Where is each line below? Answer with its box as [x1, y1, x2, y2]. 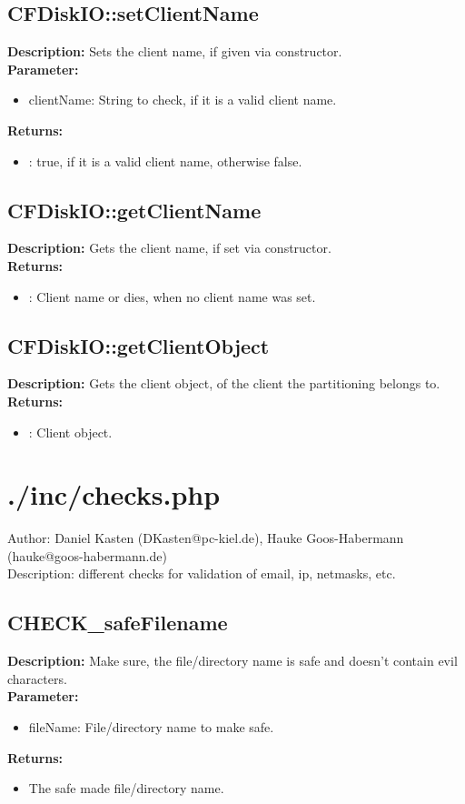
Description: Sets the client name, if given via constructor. [7, 42, 342, 61]
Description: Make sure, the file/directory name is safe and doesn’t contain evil [7, 651, 458, 670]
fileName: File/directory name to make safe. [28, 718, 274, 737]
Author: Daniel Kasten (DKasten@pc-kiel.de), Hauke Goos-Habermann [7, 528, 404, 548]
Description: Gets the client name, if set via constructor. [7, 238, 331, 257]
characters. [7, 668, 67, 688]
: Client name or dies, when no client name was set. [28, 286, 316, 306]
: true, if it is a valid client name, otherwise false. [28, 151, 302, 170]
